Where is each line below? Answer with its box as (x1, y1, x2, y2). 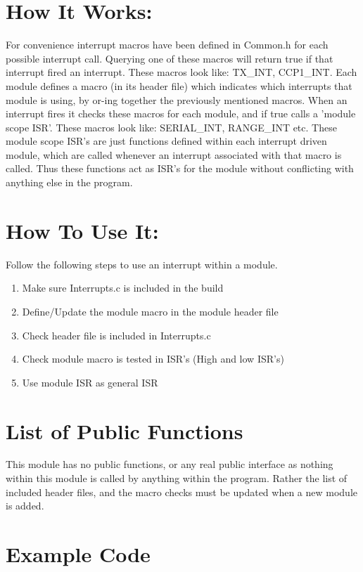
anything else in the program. (6, 175, 133, 190)
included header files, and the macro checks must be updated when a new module (6, 484, 358, 499)
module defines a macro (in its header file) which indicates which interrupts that (6, 78, 352, 93)
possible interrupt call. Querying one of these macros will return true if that (6, 51, 333, 65)
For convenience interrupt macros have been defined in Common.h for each (6, 37, 329, 52)
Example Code (6, 540, 151, 568)
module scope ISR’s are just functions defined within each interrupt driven (6, 134, 327, 148)
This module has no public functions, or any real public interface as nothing (6, 457, 333, 472)
